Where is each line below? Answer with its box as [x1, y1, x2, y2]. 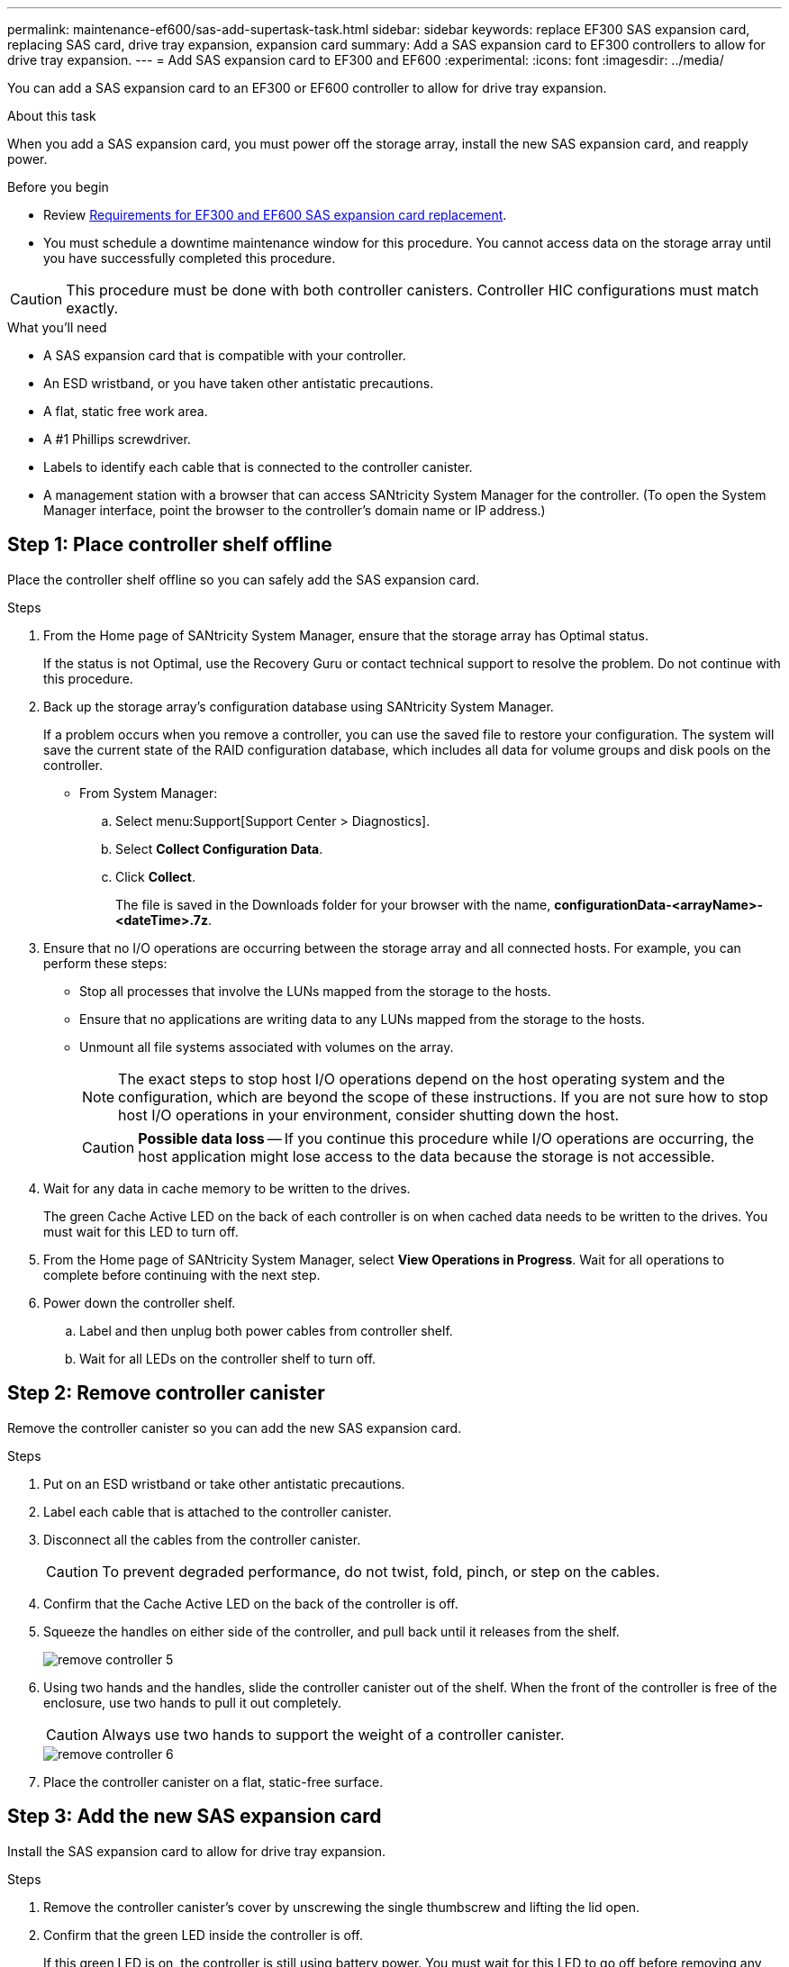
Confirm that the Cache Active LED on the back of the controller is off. [43, 1595, 458, 1611]
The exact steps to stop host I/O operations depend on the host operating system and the [118, 1069, 725, 1088]
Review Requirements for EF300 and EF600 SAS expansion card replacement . [43, 207, 507, 222]
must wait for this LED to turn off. [43, 1223, 239, 1239]
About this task [7, 108, 96, 123]
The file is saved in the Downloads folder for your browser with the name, [115, 896, 551, 912]
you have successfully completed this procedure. [43, 250, 336, 266]
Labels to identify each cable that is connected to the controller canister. [43, 459, 473, 475]
